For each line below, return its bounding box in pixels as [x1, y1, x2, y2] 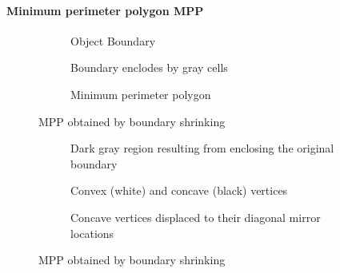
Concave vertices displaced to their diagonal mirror [70, 208, 321, 225]
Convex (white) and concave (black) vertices [70, 182, 288, 199]
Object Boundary [70, 32, 156, 49]
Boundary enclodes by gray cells [70, 59, 228, 76]
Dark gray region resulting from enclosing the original [70, 140, 334, 156]
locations [70, 224, 114, 241]
